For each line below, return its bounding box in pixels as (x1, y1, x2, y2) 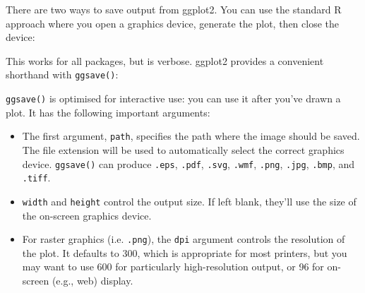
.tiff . (22, 170, 51, 185)
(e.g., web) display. (52, 273, 133, 287)
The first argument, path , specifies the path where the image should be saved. (22, 128, 360, 143)
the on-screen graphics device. (22, 208, 152, 222)
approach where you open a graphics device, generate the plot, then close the (6, 16, 340, 30)
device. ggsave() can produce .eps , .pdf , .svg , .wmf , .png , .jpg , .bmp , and (22, 156, 354, 171)
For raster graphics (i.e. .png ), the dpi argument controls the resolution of (22, 232, 345, 246)
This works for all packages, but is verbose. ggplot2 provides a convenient (6, 53, 324, 68)
